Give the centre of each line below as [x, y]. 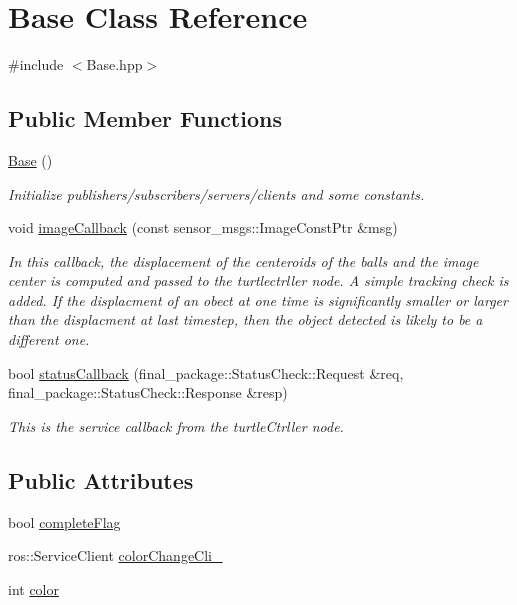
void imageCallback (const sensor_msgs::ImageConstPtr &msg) [203, 227]
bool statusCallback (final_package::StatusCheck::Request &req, [206, 372]
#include [36, 64]
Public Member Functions [145, 118]
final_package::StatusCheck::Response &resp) [148, 392]
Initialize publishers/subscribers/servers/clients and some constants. [216, 193]
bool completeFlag [64, 521]
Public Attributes [101, 479]
